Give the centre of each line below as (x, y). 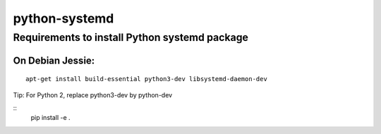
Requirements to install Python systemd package (131, 37)
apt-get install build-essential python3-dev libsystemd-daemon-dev (146, 79)
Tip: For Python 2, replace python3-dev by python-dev (93, 95)
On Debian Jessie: (54, 60)
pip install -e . (50, 118)
